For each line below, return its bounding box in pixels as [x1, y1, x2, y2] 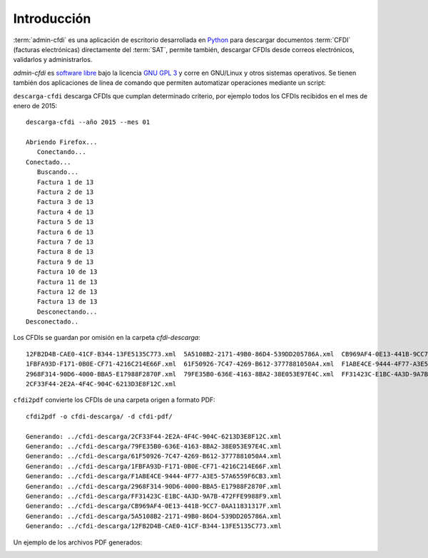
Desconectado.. [26, 318, 79, 326]
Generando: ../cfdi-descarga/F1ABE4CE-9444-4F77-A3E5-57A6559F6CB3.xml [26, 472, 282, 480]
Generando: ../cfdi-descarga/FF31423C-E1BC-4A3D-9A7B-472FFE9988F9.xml [26, 492, 282, 500]
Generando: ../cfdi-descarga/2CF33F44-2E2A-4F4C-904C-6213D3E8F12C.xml [26, 432, 282, 440]
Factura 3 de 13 [36, 198, 94, 206]
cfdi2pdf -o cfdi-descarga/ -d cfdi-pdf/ [26, 412, 173, 420]
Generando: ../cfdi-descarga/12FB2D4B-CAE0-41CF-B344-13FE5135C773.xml [26, 522, 282, 530]
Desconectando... [36, 307, 98, 316]
